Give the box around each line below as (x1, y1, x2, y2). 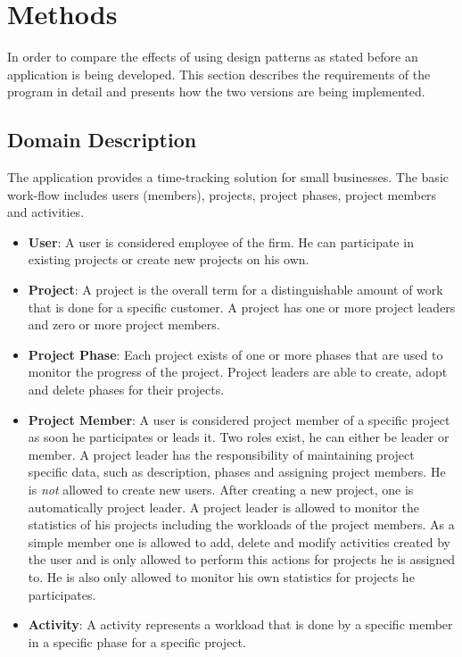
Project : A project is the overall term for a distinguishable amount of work (28, 280, 443, 299)
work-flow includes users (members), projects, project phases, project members (7, 185, 437, 204)
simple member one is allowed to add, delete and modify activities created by (28, 532, 450, 551)
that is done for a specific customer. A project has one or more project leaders (28, 297, 456, 316)
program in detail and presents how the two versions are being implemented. (7, 82, 425, 101)
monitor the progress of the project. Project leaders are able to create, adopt (28, 362, 448, 381)
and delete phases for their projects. (28, 380, 225, 399)
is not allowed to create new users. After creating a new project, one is (28, 480, 414, 499)
